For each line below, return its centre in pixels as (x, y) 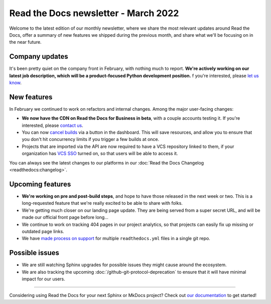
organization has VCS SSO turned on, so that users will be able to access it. (100, 154)
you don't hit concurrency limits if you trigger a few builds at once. (91, 139)
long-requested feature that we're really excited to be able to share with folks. (102, 203)
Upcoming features (40, 184)
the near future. (26, 42)
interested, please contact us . (53, 125)
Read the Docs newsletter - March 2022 (94, 13)
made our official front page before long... (65, 217)
